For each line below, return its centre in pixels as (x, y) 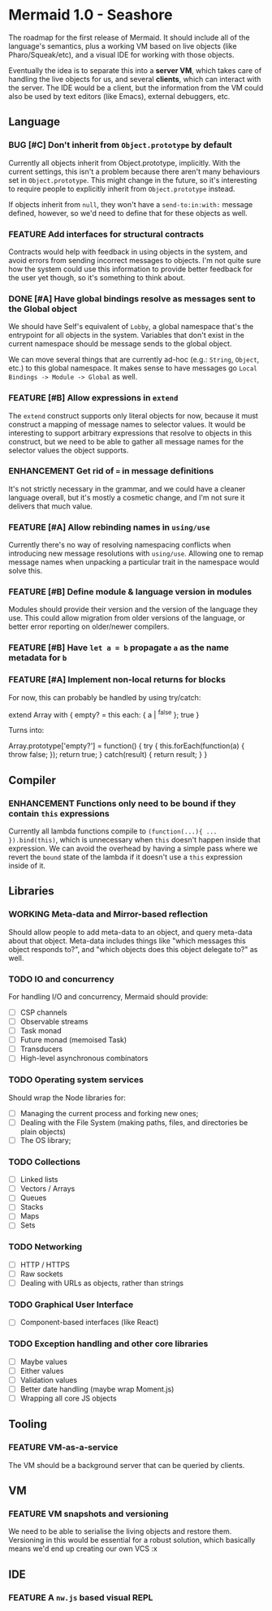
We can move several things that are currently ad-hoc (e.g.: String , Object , (134, 360)
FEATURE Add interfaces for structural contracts (106, 234)
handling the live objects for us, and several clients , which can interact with (135, 79)
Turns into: (26, 730)
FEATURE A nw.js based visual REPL (81, 1597)
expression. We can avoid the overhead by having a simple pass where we (133, 848)
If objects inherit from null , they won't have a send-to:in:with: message (131, 204)
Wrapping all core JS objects (68, 1398)
